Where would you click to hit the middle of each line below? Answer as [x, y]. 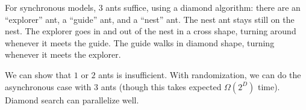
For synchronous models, [51, 7]
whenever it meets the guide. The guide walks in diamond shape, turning [140, 42]
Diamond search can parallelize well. [72, 99]
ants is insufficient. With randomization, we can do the [200, 74]
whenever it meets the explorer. [63, 54]
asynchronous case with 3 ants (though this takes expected [113, 86]
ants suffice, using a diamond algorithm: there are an [203, 7]
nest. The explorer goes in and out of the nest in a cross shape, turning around [151, 31]
